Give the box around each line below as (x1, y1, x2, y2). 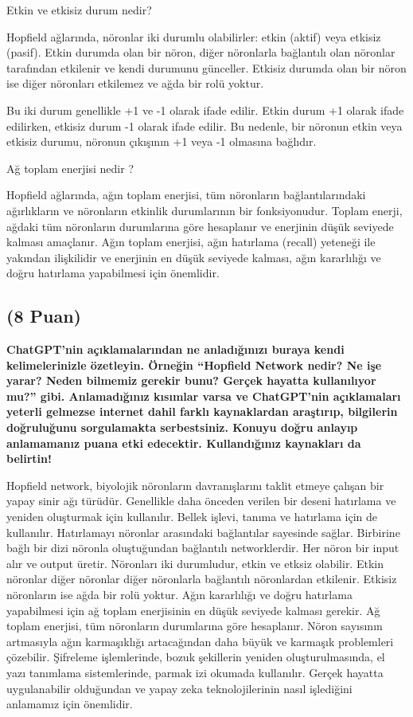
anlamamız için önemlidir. (6, 695, 133, 712)
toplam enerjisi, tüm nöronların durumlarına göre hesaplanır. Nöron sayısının (6, 617, 383, 634)
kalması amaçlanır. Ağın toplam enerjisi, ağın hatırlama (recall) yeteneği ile (6, 233, 376, 250)
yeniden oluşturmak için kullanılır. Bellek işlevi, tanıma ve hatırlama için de (6, 508, 378, 525)
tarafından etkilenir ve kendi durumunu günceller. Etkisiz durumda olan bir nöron (6, 59, 407, 76)
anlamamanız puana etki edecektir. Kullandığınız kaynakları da (6, 434, 361, 451)
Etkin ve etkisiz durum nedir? (6, 2, 152, 18)
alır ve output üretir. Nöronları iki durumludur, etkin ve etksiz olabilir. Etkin (6, 554, 384, 571)
